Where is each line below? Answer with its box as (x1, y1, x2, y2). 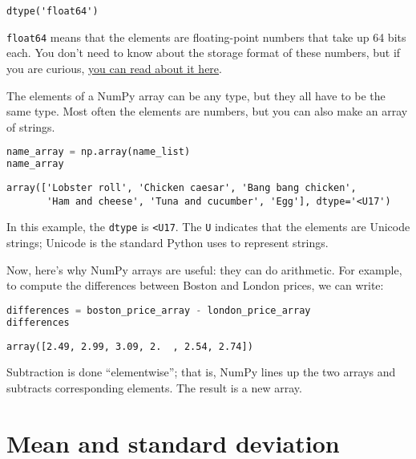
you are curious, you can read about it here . (6, 59, 222, 76)
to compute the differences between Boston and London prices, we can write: (6, 277, 384, 294)
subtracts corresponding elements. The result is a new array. (6, 379, 302, 396)
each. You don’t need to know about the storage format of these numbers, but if (6, 44, 401, 61)
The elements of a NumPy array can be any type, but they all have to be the (6, 87, 386, 104)
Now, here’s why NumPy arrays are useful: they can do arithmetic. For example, (6, 261, 402, 278)
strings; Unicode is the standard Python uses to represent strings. (6, 234, 329, 250)
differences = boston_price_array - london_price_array (6, 304, 311, 316)
